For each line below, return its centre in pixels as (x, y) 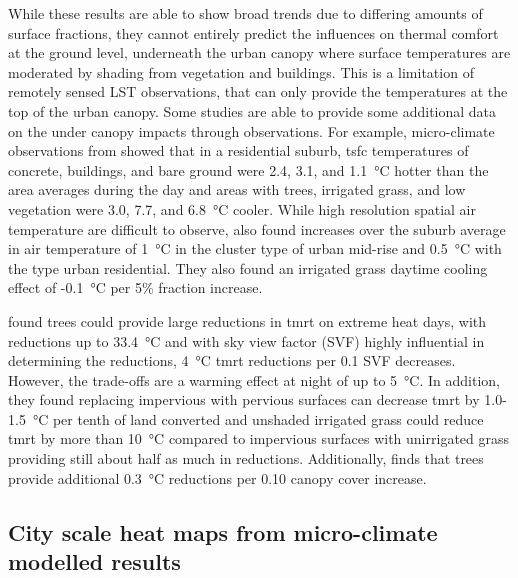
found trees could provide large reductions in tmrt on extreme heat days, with (247, 320)
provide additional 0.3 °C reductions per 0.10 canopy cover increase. (217, 477)
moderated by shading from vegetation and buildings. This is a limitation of (241, 71)
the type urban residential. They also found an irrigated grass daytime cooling (248, 267)
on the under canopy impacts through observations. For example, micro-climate (251, 130)
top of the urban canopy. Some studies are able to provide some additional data (252, 110)
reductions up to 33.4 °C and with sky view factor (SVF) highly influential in (246, 340)
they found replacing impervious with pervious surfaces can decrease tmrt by (244, 399)
